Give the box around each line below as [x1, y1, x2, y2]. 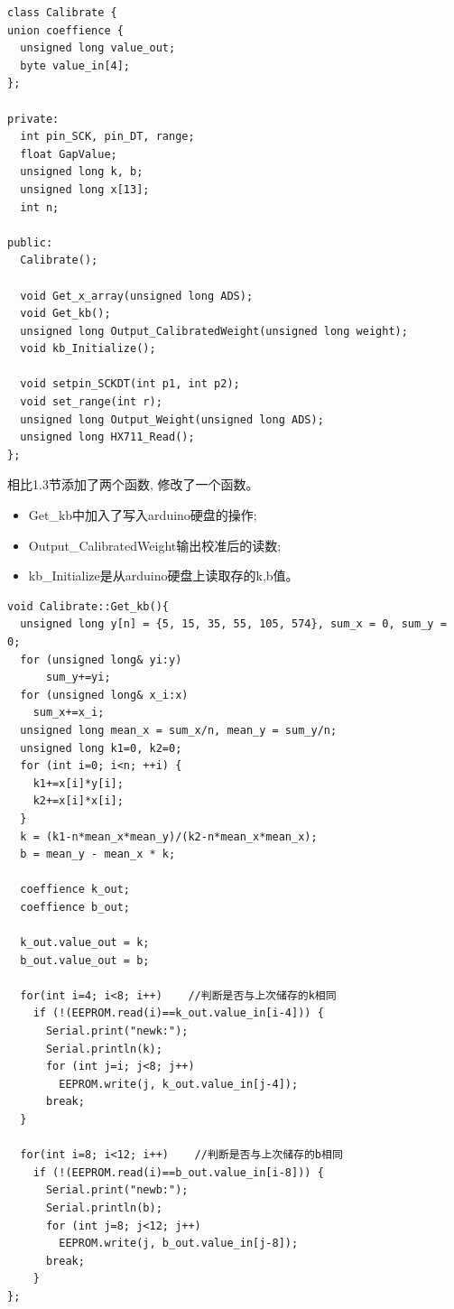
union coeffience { [7, 23, 124, 37]
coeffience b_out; [20, 900, 131, 914]
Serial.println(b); [45, 1202, 162, 1214]
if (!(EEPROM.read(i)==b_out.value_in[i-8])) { [32, 1165, 324, 1179]
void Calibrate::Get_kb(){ [7, 599, 169, 613]
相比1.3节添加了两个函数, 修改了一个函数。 [7, 475, 259, 494]
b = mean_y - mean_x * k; [20, 848, 176, 861]
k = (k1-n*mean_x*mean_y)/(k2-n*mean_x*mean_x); [20, 830, 318, 843]
